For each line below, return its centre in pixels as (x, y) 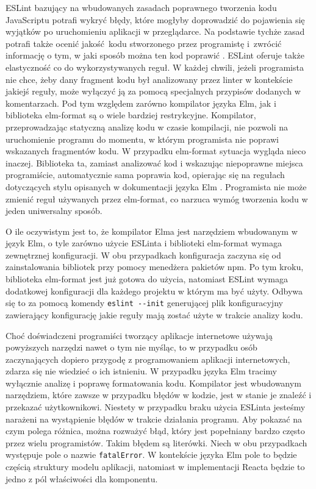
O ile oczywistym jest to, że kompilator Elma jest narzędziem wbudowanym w (152, 231)
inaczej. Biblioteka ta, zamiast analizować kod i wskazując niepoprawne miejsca (154, 162)
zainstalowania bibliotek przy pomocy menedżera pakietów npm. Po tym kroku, (155, 267)
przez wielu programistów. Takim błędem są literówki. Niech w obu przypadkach (156, 442)
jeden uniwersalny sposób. (54, 211)
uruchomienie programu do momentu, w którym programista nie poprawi (142, 139)
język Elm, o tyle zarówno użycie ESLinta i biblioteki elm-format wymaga (144, 243)
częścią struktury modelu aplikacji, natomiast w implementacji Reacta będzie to (155, 467)
